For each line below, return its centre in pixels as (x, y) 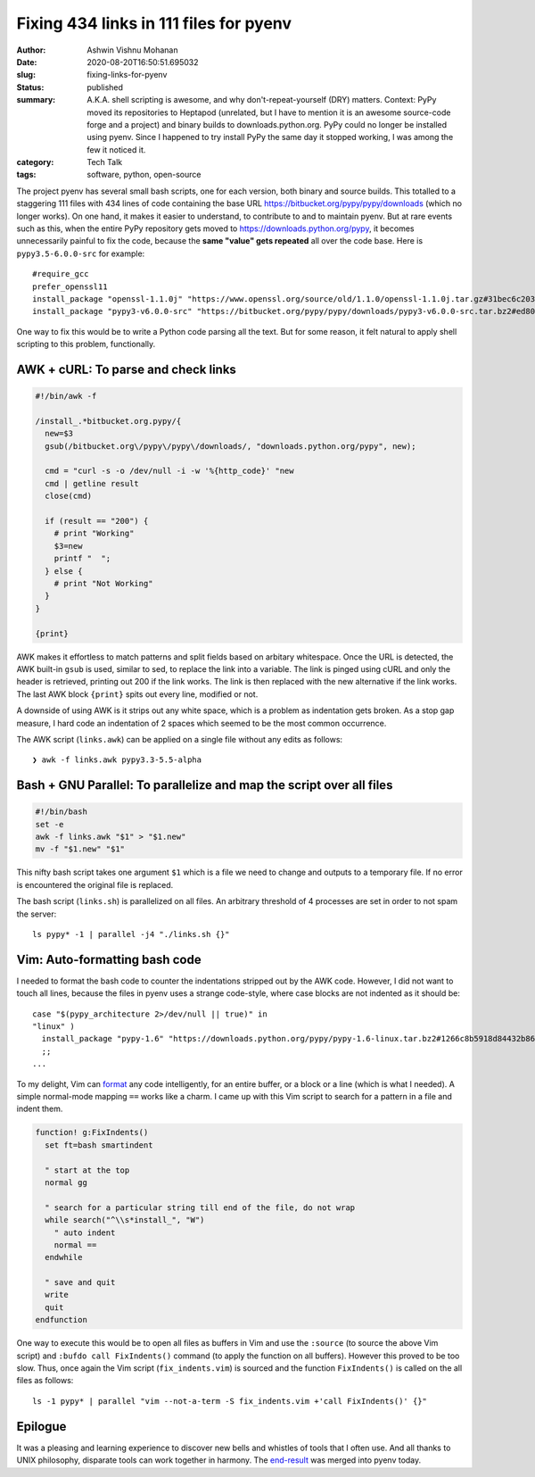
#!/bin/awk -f (66, 396)
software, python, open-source (144, 175)
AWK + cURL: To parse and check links (126, 369)
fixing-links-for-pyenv (127, 75)
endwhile (64, 1257)
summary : (36, 100)
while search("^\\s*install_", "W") (125, 1220)
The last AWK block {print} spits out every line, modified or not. (137, 694)
